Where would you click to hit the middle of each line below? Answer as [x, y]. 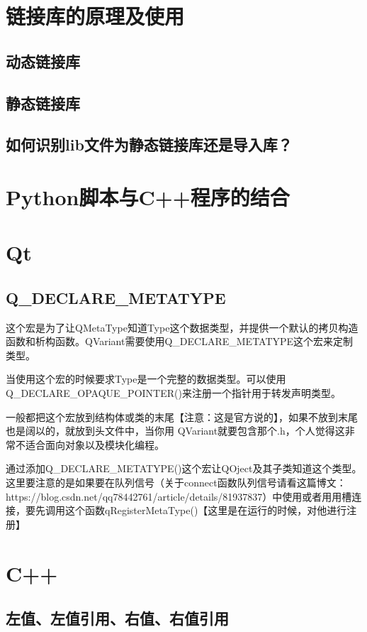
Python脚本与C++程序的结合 [148, 196]
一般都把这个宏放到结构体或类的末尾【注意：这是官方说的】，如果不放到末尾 [182, 416]
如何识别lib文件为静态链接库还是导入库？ [149, 145]
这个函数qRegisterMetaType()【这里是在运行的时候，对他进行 [206, 510]
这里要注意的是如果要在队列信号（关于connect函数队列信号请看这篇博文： [176, 483]
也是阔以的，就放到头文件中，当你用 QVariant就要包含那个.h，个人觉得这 [175, 431]
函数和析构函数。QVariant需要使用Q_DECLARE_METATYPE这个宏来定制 [180, 341]
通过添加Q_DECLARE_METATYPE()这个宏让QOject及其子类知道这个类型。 [184, 468]
